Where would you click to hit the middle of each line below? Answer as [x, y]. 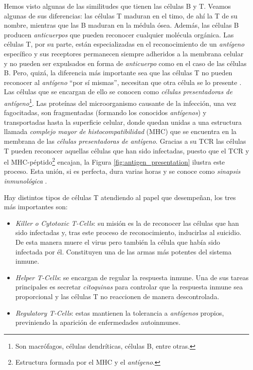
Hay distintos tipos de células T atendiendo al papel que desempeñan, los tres [120, 197]
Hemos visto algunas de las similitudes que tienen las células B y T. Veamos [117, 6]
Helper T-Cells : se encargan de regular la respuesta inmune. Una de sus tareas [132, 277]
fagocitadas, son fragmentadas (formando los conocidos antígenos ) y [105, 112]
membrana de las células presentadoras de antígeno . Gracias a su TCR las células [125, 141]
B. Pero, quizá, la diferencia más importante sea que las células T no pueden [118, 73]
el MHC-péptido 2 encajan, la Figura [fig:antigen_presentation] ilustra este [115, 161]
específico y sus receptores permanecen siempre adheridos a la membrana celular [124, 53]
